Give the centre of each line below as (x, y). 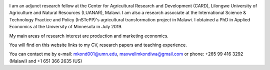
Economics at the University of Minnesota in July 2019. (66, 27)
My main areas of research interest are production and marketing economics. (89, 36)
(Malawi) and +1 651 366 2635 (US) (46, 61)
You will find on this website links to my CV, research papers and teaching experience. (98, 45)
